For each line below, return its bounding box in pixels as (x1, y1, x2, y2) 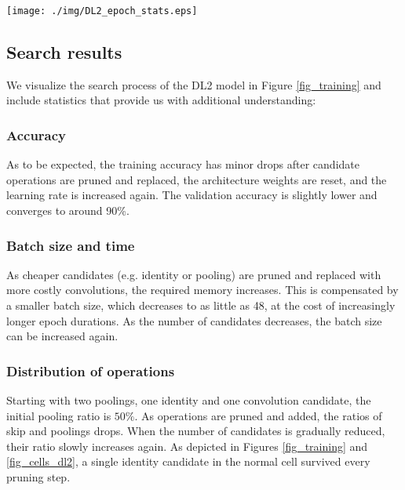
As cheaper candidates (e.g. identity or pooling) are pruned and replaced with (6, 266, 381, 282)
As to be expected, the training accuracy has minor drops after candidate (6, 156, 359, 172)
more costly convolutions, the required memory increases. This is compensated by (6, 281, 399, 298)
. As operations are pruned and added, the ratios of (134, 407, 382, 423)
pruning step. (6, 469, 71, 485)
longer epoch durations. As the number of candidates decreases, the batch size (6, 312, 382, 328)
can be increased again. (6, 328, 119, 344)
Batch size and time (6, 235, 135, 255)
